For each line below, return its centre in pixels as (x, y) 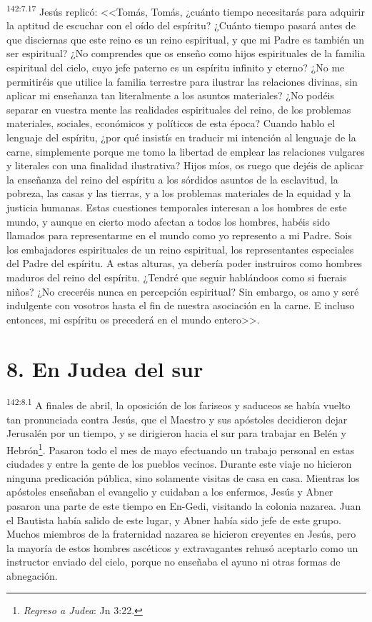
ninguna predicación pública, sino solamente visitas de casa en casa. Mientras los (183, 477)
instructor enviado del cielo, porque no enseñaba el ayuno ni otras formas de (174, 562)
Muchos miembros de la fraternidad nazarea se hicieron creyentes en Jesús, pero (181, 534)
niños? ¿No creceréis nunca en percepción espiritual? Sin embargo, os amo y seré (183, 291)
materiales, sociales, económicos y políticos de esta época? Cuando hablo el (171, 123)
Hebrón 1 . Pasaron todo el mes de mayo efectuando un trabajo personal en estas (181, 448)
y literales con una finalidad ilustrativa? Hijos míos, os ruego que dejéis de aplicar (185, 165)
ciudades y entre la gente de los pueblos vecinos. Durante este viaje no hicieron (179, 464)
